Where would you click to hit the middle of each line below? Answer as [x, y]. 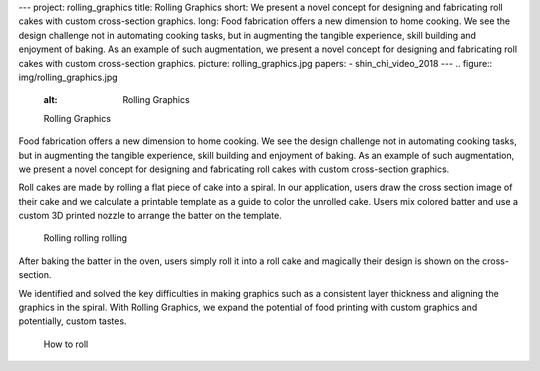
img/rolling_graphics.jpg [68, 77]
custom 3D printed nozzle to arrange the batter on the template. [150, 216]
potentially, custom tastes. [72, 321]
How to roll [66, 344]
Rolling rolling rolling [85, 238]
